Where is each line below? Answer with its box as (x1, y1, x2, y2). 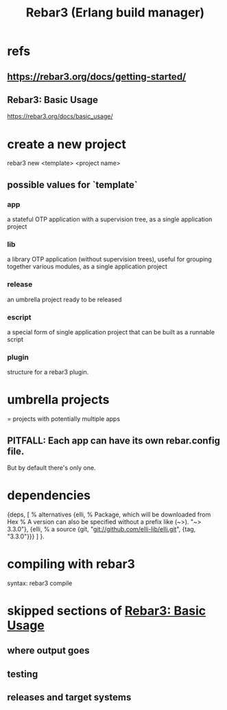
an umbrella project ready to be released (7, 295, 122, 304)
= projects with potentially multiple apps (7, 415, 121, 423)
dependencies (7, 488, 91, 503)
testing (7, 668, 38, 680)
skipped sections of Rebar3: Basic (7, 603, 206, 619)
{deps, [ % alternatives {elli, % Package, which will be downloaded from (7, 510, 211, 518)
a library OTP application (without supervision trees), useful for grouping (7, 255, 213, 264)
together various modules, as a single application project (7, 262, 168, 271)
